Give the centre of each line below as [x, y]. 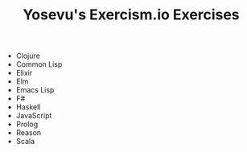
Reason [29, 133]
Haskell [28, 107]
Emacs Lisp [35, 90]
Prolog [27, 124]
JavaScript [34, 116]
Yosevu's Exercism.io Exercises [131, 15]
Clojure [28, 56]
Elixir [24, 73]
